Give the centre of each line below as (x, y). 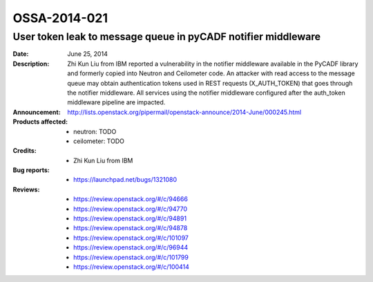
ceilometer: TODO (99, 141)
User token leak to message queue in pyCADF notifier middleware (167, 37)
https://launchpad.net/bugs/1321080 (125, 180)
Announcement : (37, 112)
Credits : (25, 151)
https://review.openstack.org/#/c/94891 (130, 218)
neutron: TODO (95, 131)
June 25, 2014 (88, 54)
